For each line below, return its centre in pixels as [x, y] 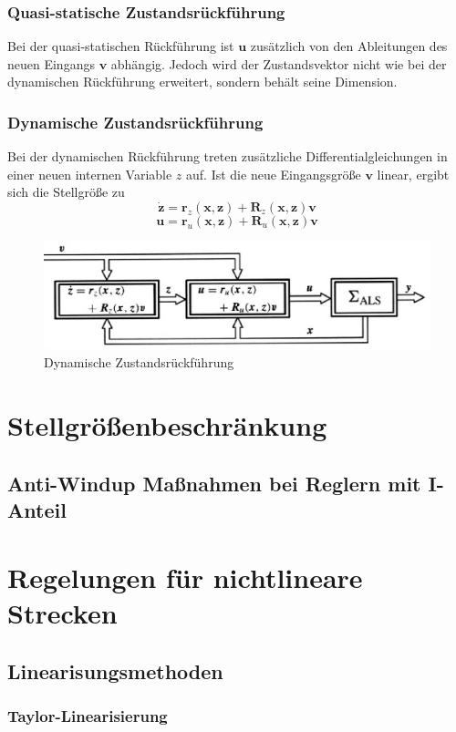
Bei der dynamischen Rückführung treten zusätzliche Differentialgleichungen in [228, 156]
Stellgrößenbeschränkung [167, 425]
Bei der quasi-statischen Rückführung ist [121, 46]
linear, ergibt [413, 174]
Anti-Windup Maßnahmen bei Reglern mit [214, 483]
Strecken [62, 612]
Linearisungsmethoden [115, 670]
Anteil [37, 510]
